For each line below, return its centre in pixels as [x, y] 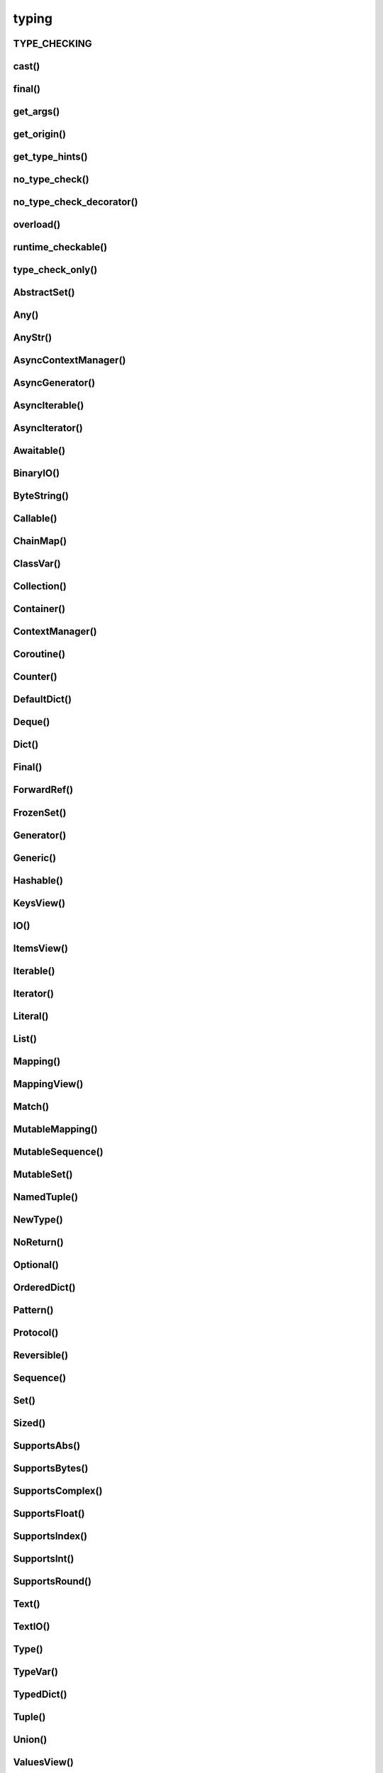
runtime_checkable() [60, 247]
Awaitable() [39, 451]
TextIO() [32, 1627]
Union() [30, 1740]
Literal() [31, 1016]
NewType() [38, 1219]
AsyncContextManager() [70, 361]
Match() [31, 1106]
